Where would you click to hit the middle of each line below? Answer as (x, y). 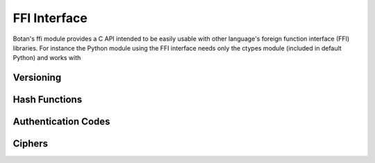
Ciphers (31, 144)
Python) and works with (47, 58)
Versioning (37, 78)
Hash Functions (48, 100)
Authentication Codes (61, 122)
